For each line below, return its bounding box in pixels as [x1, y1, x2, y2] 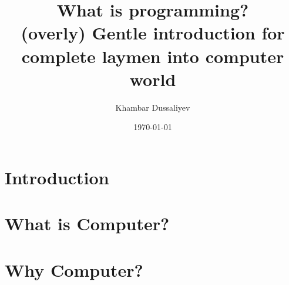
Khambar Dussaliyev [115, 101, 190, 113]
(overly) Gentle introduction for [21, 21, 285, 45]
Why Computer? [5, 257, 143, 281]
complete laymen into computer [21, 44, 284, 68]
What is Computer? [5, 211, 170, 236]
